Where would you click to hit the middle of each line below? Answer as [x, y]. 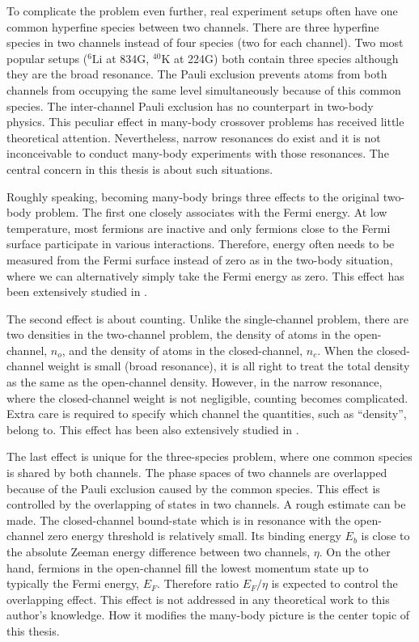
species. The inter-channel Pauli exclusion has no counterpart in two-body [190, 106]
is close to [385, 536]
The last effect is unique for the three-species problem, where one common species [209, 456]
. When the [345, 350]
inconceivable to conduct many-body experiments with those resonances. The [198, 153]
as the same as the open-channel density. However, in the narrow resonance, [195, 382]
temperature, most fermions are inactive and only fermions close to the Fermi [199, 228]
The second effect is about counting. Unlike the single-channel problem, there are [207, 318]
